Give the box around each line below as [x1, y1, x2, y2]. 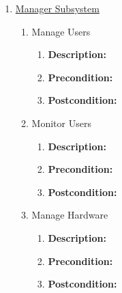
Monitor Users [31, 115, 91, 130]
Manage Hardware [31, 208, 108, 222]
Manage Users [31, 24, 91, 38]
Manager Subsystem [15, 1, 100, 15]
